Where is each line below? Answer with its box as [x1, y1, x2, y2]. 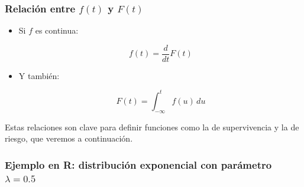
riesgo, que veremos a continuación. [5, 132, 133, 145]
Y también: [18, 69, 60, 81]
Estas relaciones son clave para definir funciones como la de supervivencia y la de [5, 120, 299, 133]
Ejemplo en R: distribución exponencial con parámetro [5, 157, 272, 172]
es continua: [35, 24, 79, 37]
